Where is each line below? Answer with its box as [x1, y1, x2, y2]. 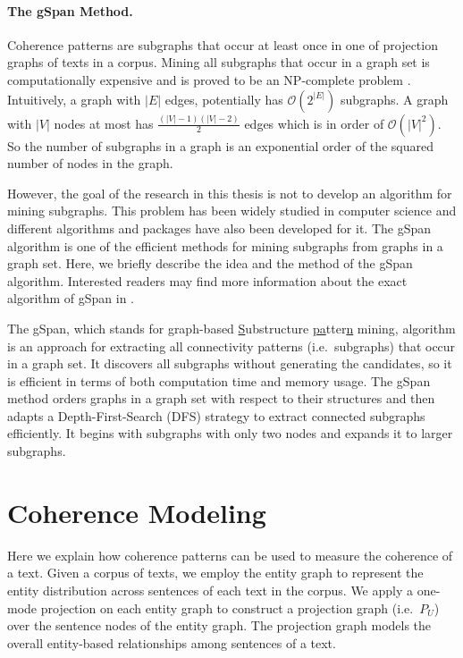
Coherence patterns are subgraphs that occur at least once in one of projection [7, 35, 438, 54]
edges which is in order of [244, 114, 384, 132]
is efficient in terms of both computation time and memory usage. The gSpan [7, 371, 431, 390]
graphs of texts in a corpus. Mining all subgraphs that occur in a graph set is [7, 53, 430, 72]
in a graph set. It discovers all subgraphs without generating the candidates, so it [7, 354, 452, 373]
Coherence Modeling [7, 493, 266, 530]
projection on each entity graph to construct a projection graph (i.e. [40, 598, 414, 617]
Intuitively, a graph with [7, 89, 141, 108]
